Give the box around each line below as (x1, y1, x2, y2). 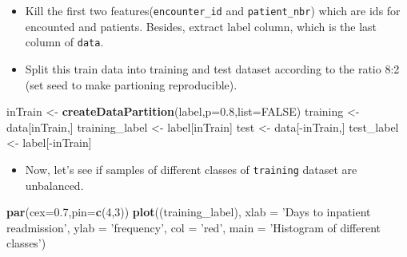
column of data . (25, 34, 104, 50)
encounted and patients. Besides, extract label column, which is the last (25, 18, 377, 34)
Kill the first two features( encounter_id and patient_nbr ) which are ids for (25, 2, 401, 18)
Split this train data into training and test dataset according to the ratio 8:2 (25, 60, 400, 77)
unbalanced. (25, 176, 84, 193)
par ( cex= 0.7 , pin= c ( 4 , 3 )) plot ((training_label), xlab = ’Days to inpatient (6, 204, 371, 220)
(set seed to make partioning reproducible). (25, 76, 237, 93)
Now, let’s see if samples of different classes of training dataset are (25, 160, 357, 177)
